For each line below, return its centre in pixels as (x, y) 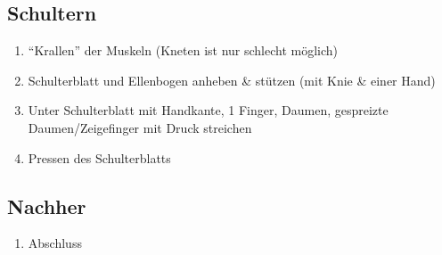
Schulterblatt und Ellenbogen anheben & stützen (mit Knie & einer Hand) (232, 80)
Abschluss (55, 243)
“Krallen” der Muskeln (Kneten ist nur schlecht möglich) (183, 50)
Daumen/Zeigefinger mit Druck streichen (140, 127)
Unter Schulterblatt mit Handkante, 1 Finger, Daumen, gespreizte (208, 110)
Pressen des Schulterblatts (99, 157)
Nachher (47, 206)
